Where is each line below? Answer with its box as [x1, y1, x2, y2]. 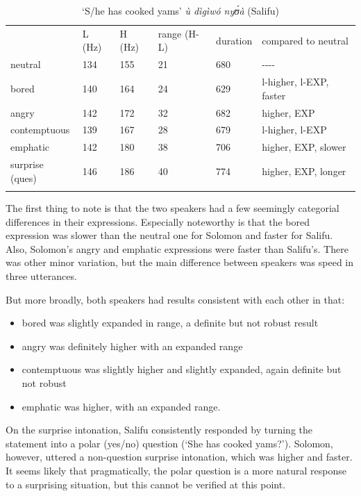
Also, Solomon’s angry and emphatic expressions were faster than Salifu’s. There [6, 241, 349, 256]
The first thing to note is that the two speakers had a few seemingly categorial [6, 201, 339, 215]
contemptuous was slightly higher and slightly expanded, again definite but [22, 362, 342, 377]
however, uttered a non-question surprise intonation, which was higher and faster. [6, 449, 353, 464]
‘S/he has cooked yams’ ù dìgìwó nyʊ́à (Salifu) [82, 3, 279, 17]
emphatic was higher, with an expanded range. [22, 399, 221, 413]
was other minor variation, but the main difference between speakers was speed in [6, 255, 354, 270]
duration [216, 33, 253, 47]
